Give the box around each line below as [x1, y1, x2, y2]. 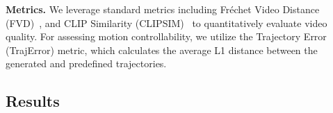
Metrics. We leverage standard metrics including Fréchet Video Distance [6, 2, 320, 16]
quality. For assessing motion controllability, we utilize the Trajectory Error [6, 29, 327, 44]
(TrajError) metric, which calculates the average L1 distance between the [6, 42, 318, 57]
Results [6, 90, 60, 112]
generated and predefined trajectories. [6, 56, 167, 71]
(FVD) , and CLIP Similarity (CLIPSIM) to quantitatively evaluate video [6, 15, 327, 30]
